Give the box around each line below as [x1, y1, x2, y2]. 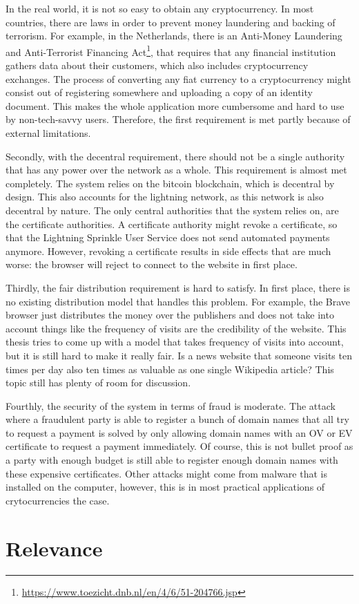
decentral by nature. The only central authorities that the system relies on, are [6, 202, 339, 217]
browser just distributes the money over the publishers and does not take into [6, 308, 334, 322]
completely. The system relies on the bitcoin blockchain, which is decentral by [6, 176, 335, 190]
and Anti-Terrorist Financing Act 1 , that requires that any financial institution [6, 42, 336, 59]
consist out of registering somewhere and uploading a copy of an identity [6, 85, 313, 100]
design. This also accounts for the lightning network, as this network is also [6, 189, 324, 204]
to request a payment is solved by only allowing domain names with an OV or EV [6, 425, 353, 440]
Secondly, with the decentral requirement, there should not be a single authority [6, 149, 345, 163]
